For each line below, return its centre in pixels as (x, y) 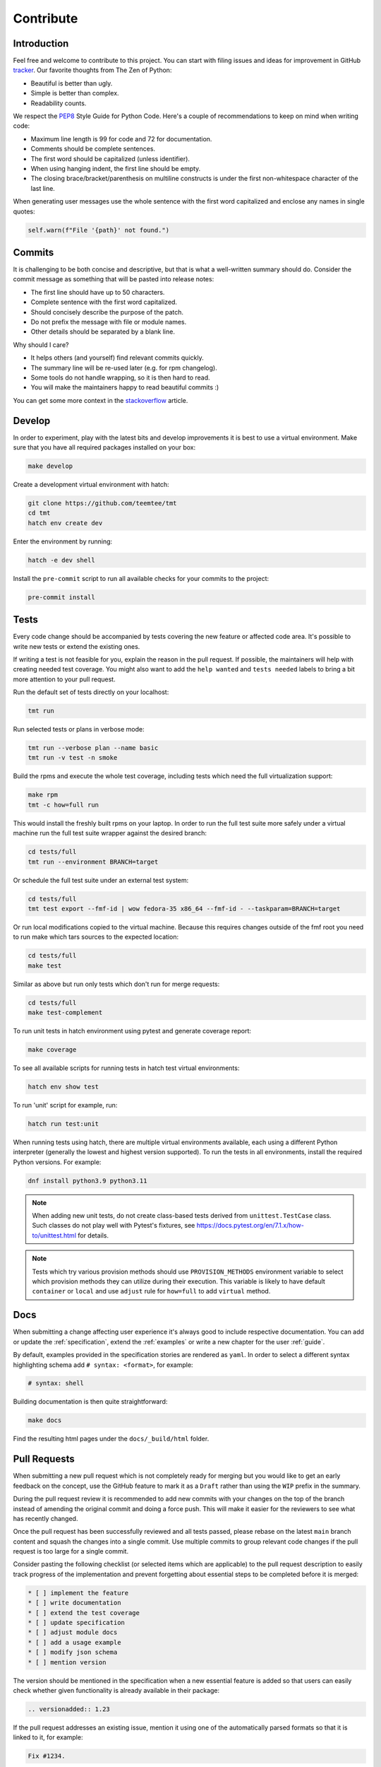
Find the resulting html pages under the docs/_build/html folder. (111, 1439)
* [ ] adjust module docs (73, 1632)
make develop (50, 466)
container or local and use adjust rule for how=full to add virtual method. (151, 1291)
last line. (43, 188)
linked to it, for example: (48, 1737)
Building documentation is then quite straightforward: (90, 1402)
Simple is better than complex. (75, 93)
